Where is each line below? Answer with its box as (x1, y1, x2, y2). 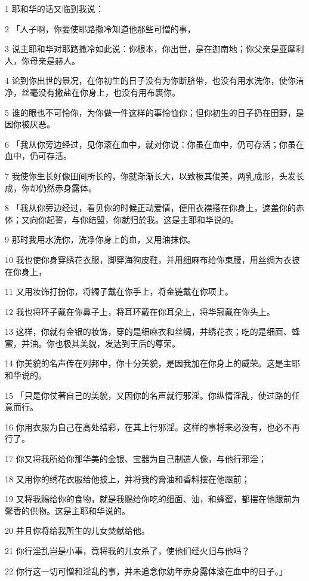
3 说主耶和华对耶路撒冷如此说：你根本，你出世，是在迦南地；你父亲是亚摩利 (5, 42, 304, 55)
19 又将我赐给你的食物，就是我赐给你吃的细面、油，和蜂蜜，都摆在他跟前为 (5, 493, 300, 505)
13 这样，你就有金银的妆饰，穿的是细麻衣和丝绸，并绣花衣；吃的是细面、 (5, 325, 292, 338)
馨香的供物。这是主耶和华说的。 (5, 504, 130, 516)
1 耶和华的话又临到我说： (5, 2, 104, 14)
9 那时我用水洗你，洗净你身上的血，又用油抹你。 (5, 233, 196, 246)
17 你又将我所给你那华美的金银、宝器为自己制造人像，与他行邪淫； (5, 452, 267, 465)
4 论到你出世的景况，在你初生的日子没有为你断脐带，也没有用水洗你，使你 (5, 74, 296, 87)
